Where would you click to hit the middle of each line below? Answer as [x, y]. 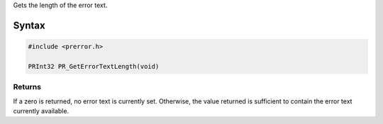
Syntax [29, 25]
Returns [27, 87]
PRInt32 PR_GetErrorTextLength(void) [94, 66]
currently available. [41, 111]
